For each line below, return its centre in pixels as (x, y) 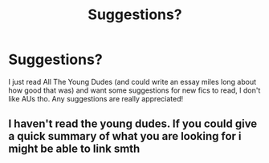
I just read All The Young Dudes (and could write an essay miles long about (132, 81)
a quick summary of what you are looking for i (125, 136)
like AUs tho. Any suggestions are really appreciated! (96, 98)
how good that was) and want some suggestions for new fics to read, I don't (134, 90)
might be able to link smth (74, 149)
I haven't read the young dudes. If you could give (133, 124)
